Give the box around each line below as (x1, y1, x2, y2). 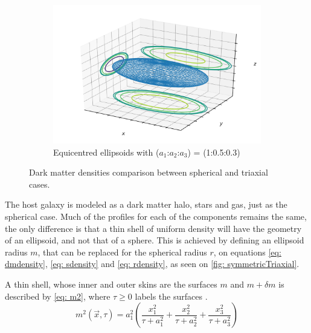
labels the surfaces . (135, 289, 208, 302)
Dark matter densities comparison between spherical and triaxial (29, 166, 268, 179)
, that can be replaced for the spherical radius (37, 245, 207, 258)
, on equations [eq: (213, 245, 281, 258)
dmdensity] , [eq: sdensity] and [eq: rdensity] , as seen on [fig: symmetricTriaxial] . (5, 257, 300, 270)
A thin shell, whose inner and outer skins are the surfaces (5, 278, 217, 291)
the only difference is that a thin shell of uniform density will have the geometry (5, 222, 302, 234)
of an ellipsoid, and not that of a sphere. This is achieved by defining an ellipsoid (5, 234, 304, 246)
